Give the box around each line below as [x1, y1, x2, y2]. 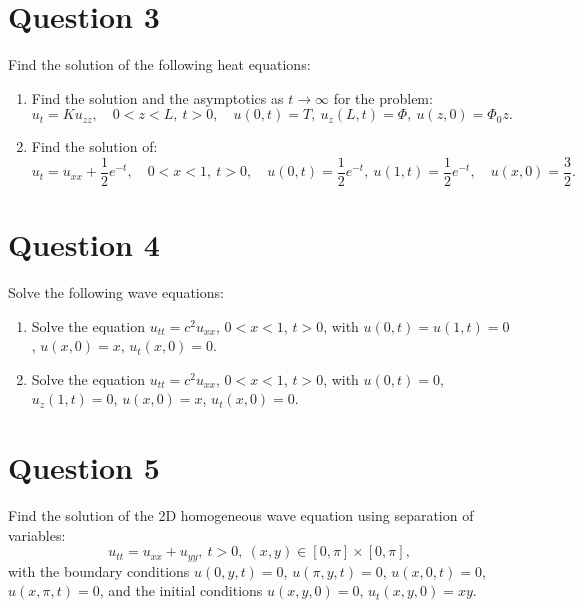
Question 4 [8, 224, 160, 265]
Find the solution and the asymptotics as [31, 87, 284, 108]
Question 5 [8, 447, 160, 488]
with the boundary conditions [8, 560, 190, 581]
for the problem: [333, 87, 433, 108]
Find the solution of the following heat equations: [8, 54, 311, 75]
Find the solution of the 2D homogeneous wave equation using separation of [8, 505, 474, 526]
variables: [8, 524, 66, 545]
